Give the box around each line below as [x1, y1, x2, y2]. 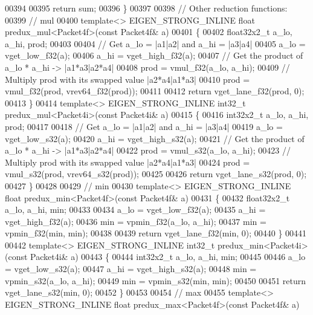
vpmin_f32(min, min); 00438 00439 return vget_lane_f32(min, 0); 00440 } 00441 [5, 227, 307, 239]
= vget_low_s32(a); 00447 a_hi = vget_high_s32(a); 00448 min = [5, 262, 257, 275]
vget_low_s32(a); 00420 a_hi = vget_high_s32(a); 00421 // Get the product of [5, 132, 305, 145]
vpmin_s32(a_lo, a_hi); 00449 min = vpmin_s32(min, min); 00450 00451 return [5, 274, 306, 287]
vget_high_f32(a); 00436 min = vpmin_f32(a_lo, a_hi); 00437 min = [5, 215, 266, 227]
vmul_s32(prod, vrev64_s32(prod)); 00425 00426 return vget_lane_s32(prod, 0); [5, 167, 307, 180]
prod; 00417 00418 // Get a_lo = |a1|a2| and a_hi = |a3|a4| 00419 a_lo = [5, 120, 283, 132]
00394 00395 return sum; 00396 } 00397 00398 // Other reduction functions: [5, 2, 288, 14]
